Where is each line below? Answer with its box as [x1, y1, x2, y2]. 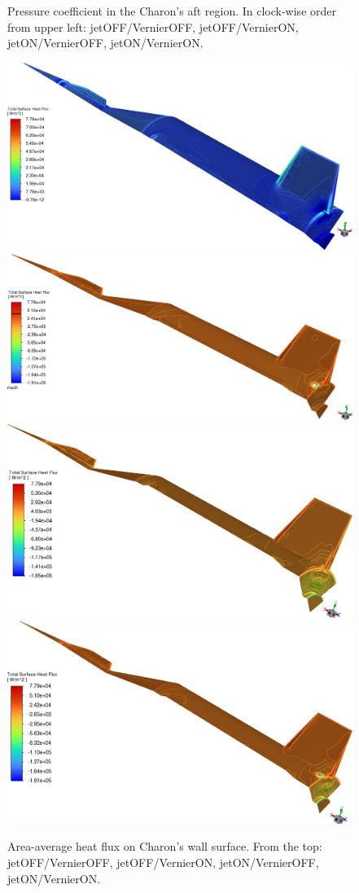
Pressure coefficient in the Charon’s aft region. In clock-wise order [7, 2, 336, 19]
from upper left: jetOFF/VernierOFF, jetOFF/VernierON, [7, 18, 299, 35]
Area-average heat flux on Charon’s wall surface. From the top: [7, 838, 322, 855]
